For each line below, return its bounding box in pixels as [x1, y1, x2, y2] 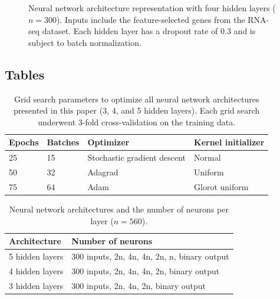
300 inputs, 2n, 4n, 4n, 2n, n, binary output [71, 250, 229, 263]
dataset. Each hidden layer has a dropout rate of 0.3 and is [42, 25, 256, 37]
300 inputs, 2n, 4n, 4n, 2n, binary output [71, 264, 220, 277]
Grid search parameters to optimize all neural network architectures [14, 92, 259, 105]
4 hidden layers [9, 264, 64, 277]
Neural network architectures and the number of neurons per [9, 202, 229, 215]
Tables [5, 65, 45, 83]
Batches [47, 136, 80, 148]
